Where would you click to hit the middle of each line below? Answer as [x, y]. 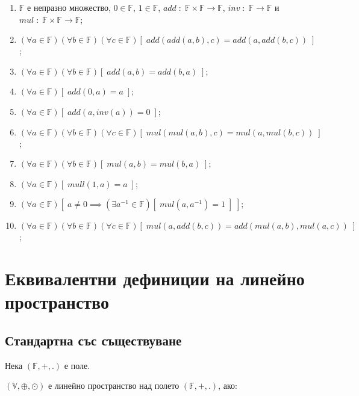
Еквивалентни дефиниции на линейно [155, 278]
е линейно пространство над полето [114, 385]
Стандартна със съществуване [93, 340]
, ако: [228, 385]
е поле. [77, 365]
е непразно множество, [69, 7]
